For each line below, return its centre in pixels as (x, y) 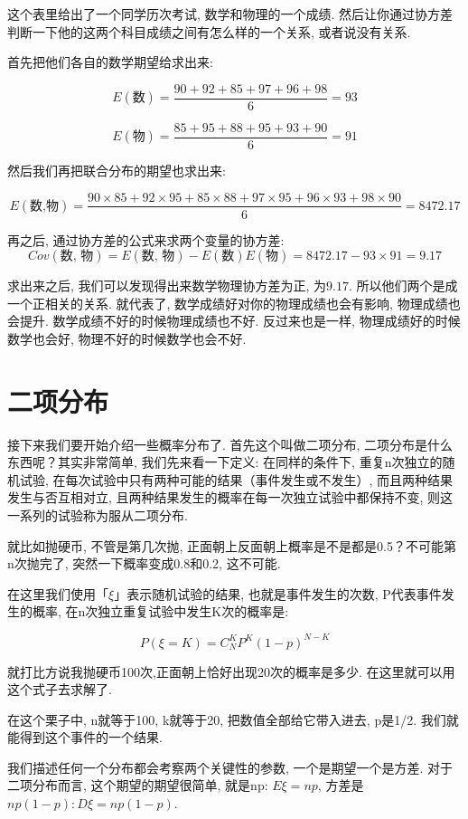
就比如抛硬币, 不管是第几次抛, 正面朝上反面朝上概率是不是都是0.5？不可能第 (232, 545)
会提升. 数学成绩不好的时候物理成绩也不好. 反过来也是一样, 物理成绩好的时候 (234, 321)
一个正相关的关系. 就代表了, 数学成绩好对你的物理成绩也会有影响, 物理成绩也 (234, 303)
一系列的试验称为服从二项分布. (98, 515)
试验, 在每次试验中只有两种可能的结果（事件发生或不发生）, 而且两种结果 (236, 479)
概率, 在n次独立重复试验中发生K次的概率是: (160, 611)
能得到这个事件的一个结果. (85, 737)
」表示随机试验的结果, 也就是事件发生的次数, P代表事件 (278, 593)
